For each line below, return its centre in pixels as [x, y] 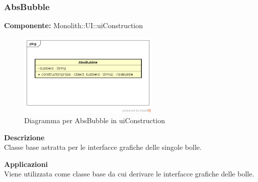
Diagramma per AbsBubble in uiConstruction [95, 120]
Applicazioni [26, 164]
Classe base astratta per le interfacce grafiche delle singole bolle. [103, 147]
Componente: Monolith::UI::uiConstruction [74, 25]
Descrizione [24, 137]
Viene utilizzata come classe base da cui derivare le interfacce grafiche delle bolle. [129, 174]
